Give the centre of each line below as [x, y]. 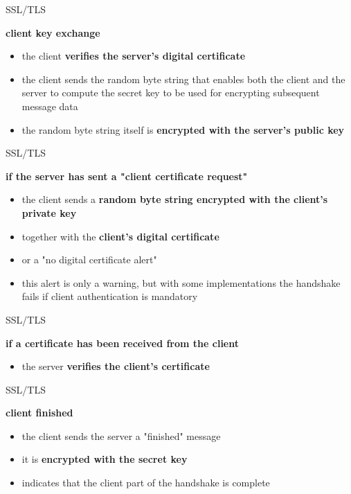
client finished [39, 413]
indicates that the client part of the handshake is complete [146, 483]
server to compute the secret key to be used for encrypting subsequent [171, 92]
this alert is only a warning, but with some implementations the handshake [181, 282]
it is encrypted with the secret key [105, 459]
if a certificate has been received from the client [122, 343]
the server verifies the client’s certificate [116, 366]
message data [50, 106]
